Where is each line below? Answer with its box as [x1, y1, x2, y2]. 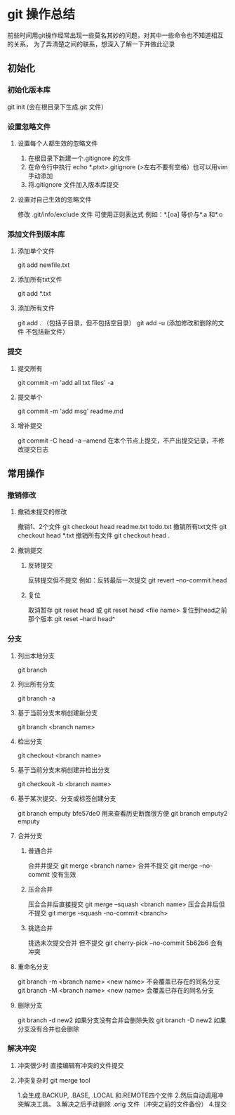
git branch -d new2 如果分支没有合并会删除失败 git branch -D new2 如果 [17, 1016, 227, 1024]
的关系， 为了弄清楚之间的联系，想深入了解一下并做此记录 [7, 39, 175, 48]
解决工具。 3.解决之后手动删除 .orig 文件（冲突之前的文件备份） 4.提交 [23, 1100, 227, 1108]
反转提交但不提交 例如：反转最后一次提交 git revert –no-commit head [27, 576, 227, 585]
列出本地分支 [17, 651, 55, 660]
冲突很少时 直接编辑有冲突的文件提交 [17, 1061, 124, 1069]
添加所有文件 [17, 304, 55, 313]
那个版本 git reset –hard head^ [27, 615, 116, 623]
